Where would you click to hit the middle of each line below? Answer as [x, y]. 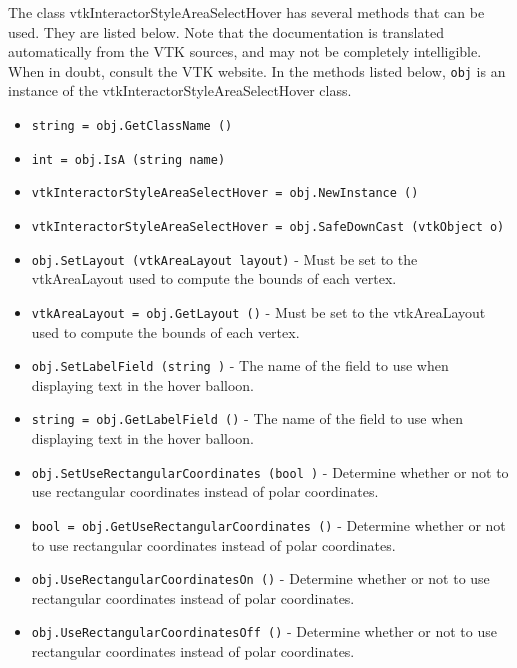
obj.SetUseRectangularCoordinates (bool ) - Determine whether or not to [270, 471]
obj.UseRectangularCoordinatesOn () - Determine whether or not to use [260, 578]
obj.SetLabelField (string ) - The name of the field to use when [240, 365]
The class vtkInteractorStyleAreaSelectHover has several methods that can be [246, 12]
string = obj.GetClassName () [132, 126]
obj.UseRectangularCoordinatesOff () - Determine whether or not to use [264, 631]
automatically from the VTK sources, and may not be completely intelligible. [245, 51]
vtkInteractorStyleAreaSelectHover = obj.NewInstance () [225, 193]
